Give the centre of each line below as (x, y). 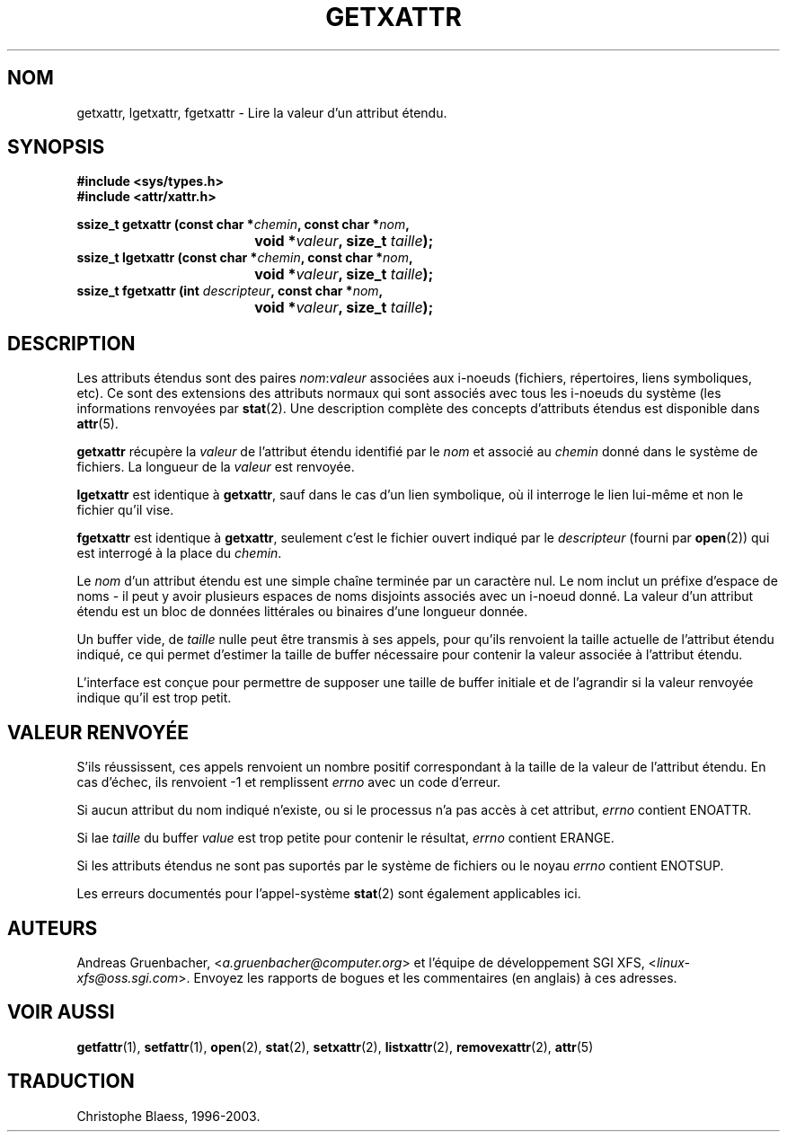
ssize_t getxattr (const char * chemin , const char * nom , (243, 225)
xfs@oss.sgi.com (128, 977)
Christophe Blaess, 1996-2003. (168, 1116)
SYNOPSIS (56, 147)
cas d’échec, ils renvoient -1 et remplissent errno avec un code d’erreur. (289, 782)
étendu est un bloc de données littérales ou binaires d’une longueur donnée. (302, 612)
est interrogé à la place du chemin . (179, 553)
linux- (673, 962)
